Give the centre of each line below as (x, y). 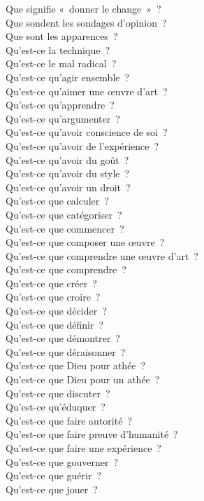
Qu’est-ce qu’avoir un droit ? (68, 187)
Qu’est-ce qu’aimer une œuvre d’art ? (87, 91)
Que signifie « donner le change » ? (83, 8)
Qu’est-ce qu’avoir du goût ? (67, 159)
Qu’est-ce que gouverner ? (62, 461)
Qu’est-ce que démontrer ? (63, 338)
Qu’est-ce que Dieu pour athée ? (76, 365)
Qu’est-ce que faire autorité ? (69, 420)
